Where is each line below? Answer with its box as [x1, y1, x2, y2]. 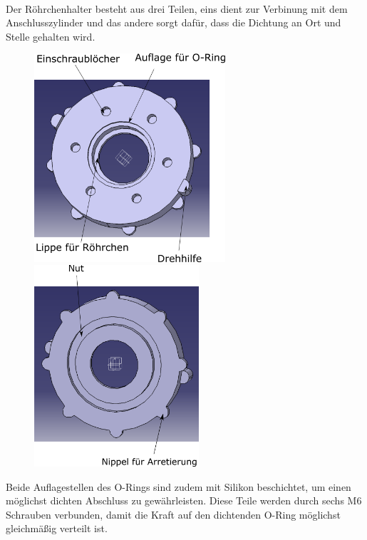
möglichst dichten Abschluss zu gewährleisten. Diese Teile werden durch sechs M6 [6, 493, 362, 508]
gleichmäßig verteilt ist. [6, 521, 108, 536]
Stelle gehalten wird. [6, 28, 95, 43]
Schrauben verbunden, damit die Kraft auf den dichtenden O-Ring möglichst [6, 507, 341, 521]
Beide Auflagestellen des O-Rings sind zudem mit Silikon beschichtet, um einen [6, 479, 351, 494]
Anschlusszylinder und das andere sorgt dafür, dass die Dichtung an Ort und [6, 15, 341, 30]
